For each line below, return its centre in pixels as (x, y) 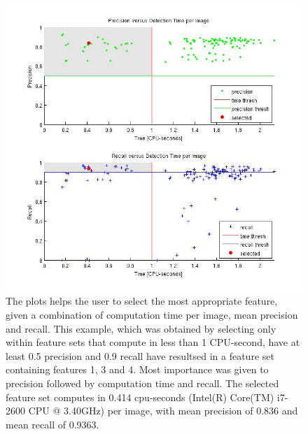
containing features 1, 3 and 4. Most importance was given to (137, 369)
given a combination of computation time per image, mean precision (152, 315)
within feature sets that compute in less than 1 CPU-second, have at (153, 342)
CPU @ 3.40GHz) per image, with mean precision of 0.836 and (163, 411)
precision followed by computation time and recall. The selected (142, 383)
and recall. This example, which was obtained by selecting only (141, 328)
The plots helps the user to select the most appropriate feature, (142, 301)
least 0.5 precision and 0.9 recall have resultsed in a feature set (140, 355)
